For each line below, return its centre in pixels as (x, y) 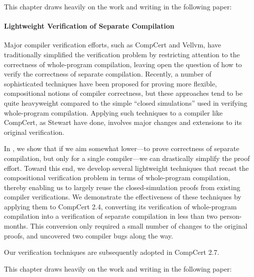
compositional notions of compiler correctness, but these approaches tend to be (123, 93)
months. (16, 226)
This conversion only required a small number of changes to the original (139, 226)
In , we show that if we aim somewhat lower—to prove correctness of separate (122, 148)
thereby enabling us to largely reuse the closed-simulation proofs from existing (122, 187)
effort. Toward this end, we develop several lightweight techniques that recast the (127, 168)
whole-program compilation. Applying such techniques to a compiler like (113, 112)
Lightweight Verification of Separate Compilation (89, 26)
